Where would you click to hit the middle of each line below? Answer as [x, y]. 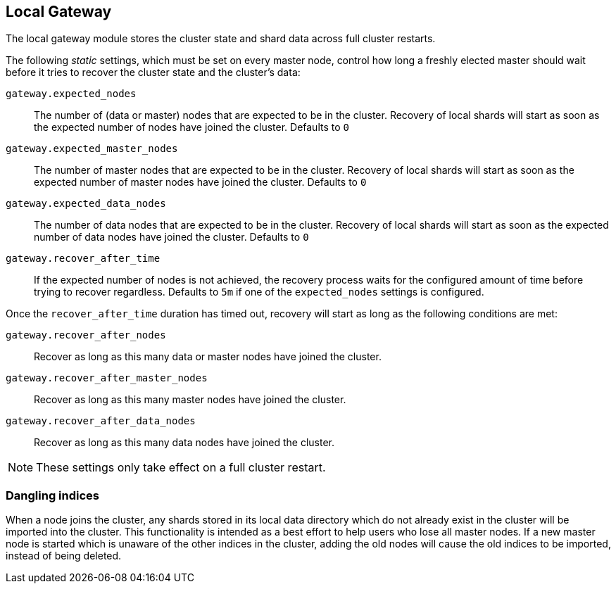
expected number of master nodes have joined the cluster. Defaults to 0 [200, 182]
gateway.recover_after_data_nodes [101, 421]
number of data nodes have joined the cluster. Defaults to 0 [171, 237]
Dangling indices [52, 495]
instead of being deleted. [64, 556]
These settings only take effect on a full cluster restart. [181, 468]
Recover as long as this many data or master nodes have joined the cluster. [208, 357]
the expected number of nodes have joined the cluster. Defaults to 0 [191, 127]
